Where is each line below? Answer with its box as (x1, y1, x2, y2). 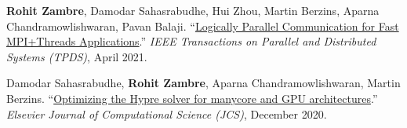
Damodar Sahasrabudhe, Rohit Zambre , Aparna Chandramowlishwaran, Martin (6, 75, 401, 91)
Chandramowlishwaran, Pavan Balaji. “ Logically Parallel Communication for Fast (6, 17, 399, 34)
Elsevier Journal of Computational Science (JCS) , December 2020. (6, 105, 327, 122)
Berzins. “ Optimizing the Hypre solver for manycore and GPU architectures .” (6, 90, 378, 106)
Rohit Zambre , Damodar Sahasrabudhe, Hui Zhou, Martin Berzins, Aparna (6, 2, 380, 18)
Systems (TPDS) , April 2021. (6, 48, 147, 64)
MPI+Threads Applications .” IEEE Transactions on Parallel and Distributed (6, 33, 376, 49)
